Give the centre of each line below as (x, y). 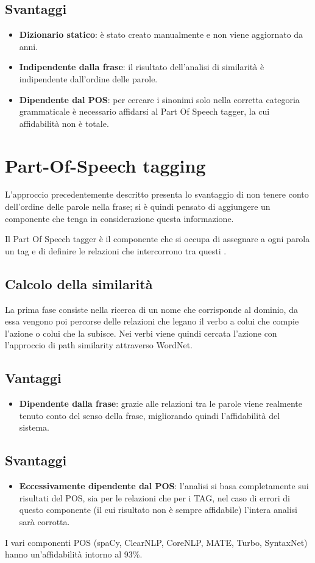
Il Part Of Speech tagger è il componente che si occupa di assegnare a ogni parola (157, 239)
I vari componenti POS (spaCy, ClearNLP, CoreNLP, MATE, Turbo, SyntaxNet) (156, 542)
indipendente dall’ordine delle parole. (88, 78)
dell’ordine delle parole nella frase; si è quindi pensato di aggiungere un (138, 206)
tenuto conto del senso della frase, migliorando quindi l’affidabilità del (150, 415)
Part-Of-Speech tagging (105, 165)
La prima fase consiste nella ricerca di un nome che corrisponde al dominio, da (151, 309)
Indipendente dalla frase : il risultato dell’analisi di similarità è (142, 67)
